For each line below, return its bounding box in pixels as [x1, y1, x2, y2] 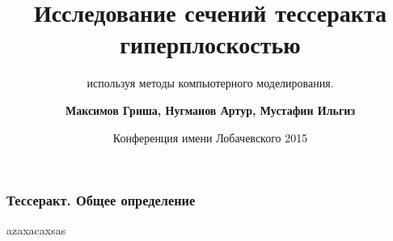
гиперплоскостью [120, 27, 301, 61]
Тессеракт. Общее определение [6, 190, 196, 210]
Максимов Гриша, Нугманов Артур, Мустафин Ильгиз [65, 101, 356, 118]
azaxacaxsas [6, 222, 66, 239]
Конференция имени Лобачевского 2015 [112, 129, 308, 146]
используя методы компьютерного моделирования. [87, 74, 334, 91]
